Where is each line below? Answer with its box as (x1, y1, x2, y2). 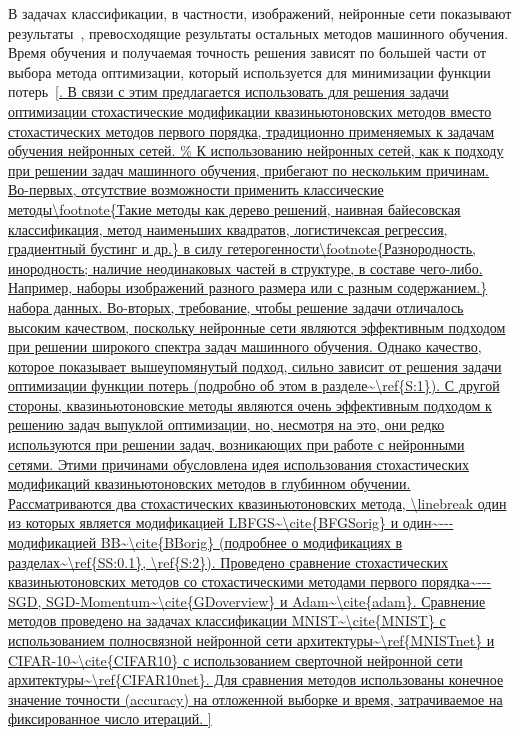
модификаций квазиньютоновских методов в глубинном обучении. (8, 473, 411, 494)
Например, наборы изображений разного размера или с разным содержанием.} (8, 277, 488, 298)
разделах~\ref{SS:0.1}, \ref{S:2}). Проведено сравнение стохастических (8, 551, 448, 572)
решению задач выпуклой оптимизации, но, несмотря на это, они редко (8, 414, 445, 435)
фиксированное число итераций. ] (8, 708, 212, 729)
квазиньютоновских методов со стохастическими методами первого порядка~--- (8, 571, 492, 592)
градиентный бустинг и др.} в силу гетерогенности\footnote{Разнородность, (8, 238, 477, 259)
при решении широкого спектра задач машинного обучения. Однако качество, (8, 336, 482, 357)
